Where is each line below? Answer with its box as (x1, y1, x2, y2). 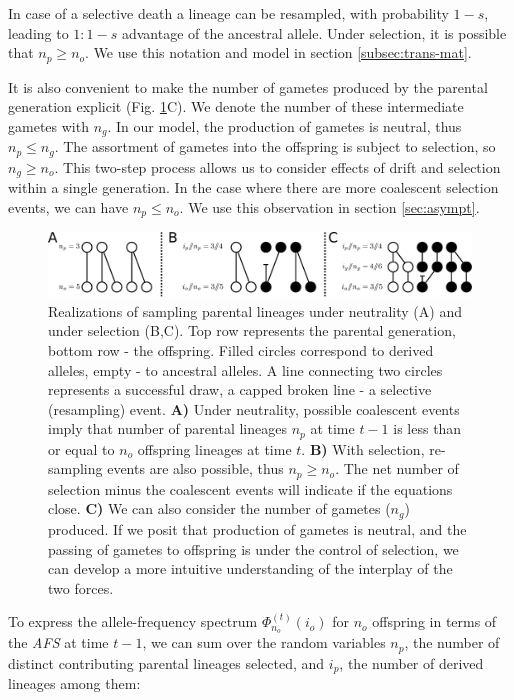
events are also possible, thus (107, 458, 284, 479)
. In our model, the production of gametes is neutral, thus (107, 115, 462, 136)
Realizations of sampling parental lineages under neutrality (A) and (48, 300, 462, 321)
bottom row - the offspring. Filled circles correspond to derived (48, 340, 434, 361)
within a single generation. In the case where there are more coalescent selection (8, 177, 499, 198)
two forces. (48, 577, 114, 598)
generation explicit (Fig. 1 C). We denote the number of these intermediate (8, 96, 464, 117)
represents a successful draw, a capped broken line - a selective (48, 379, 432, 400)
